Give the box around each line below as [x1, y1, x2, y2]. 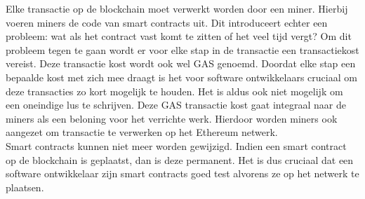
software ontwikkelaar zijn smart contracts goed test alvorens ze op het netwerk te [6, 166, 359, 181]
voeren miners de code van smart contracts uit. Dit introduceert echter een [6, 15, 328, 29]
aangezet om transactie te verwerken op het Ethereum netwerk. [6, 125, 278, 139]
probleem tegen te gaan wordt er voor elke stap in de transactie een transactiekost [6, 42, 359, 57]
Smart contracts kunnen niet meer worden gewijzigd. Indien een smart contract [6, 138, 347, 153]
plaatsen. [6, 179, 44, 194]
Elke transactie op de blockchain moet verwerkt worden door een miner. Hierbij [6, 1, 348, 15]
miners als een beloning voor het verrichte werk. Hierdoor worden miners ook [6, 111, 338, 125]
